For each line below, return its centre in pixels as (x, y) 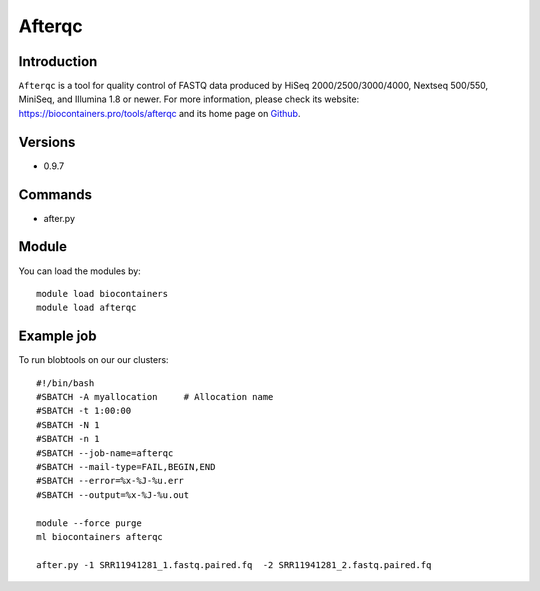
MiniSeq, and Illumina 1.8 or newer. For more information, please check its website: (189, 99)
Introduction (58, 61)
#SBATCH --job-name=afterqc (105, 453)
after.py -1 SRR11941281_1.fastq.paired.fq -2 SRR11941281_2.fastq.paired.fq (234, 564)
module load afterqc (86, 308)
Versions (47, 141)
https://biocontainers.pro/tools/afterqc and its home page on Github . (159, 113)
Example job (57, 336)
